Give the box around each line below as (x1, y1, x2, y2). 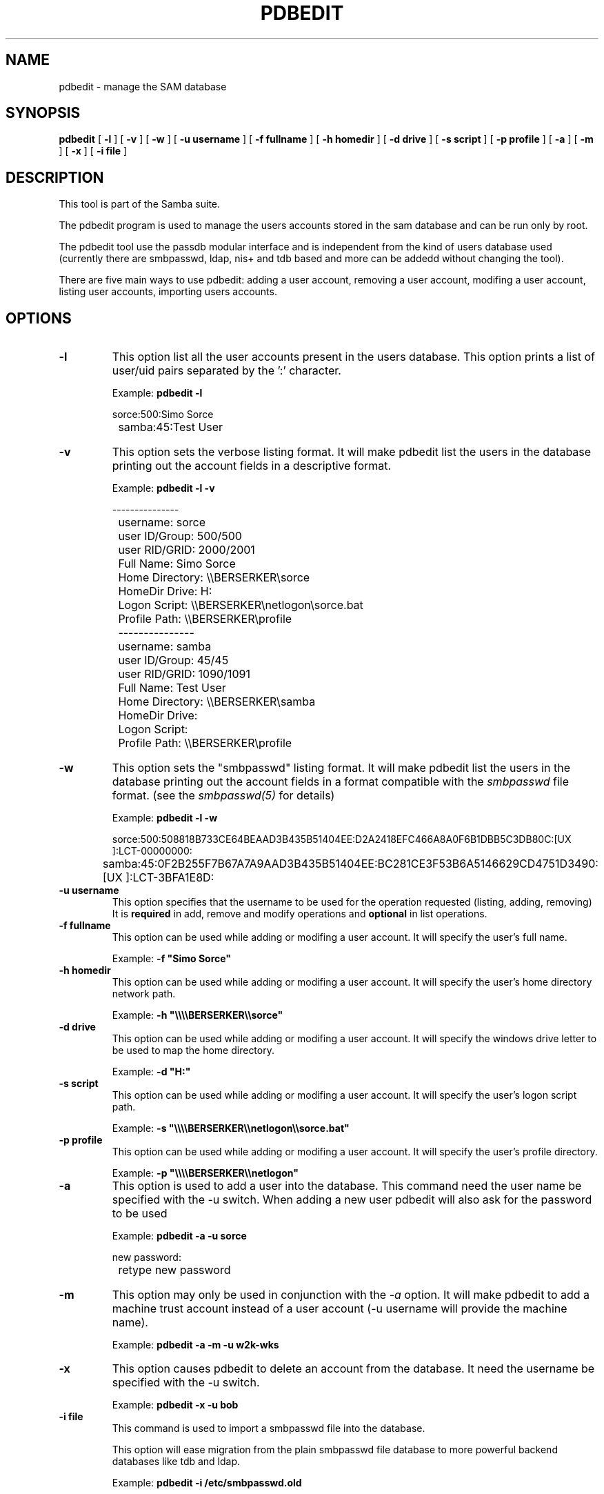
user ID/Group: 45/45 (118, 653, 229, 668)
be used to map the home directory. (112, 1044, 274, 1057)
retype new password (118, 1263, 231, 1277)
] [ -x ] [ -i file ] (59, 145, 128, 157)
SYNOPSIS (6, 104, 81, 122)
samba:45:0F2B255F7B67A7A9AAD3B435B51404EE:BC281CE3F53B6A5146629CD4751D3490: (103, 857, 598, 871)
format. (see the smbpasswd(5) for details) (112, 788, 335, 803)
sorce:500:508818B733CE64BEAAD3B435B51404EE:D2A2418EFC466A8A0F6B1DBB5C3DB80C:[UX (112, 833, 572, 846)
